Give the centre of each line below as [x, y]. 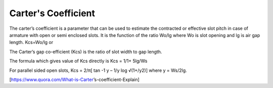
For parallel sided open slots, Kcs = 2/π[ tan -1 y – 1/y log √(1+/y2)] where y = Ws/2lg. [98, 70]
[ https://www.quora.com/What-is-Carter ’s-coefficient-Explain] [75, 79]
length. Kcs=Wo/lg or [31, 42]
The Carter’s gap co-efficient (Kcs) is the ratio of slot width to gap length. [86, 52]
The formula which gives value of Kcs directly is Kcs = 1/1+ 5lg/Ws [78, 61]
